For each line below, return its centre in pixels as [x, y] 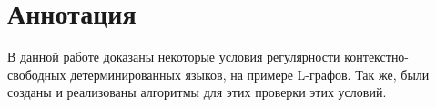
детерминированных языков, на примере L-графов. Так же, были [250, 74]
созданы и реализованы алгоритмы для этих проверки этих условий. [197, 92]
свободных [37, 74]
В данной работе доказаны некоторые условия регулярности [174, 57]
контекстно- [377, 57]
